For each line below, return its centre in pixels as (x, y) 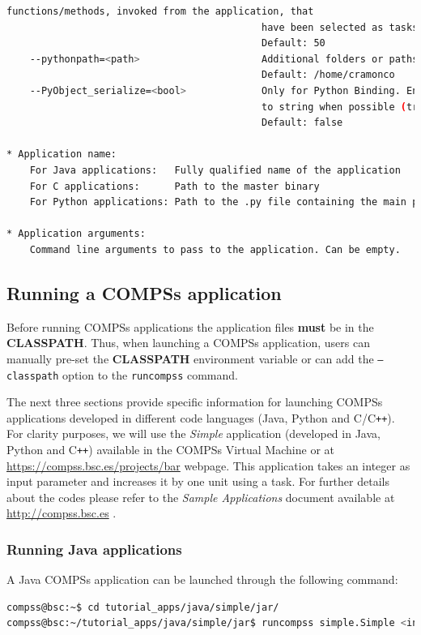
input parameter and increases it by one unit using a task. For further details (198, 481)
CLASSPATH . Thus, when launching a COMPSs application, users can (188, 343)
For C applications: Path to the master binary (174, 186)
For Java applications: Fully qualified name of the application (215, 170)
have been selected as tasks (340, 27)
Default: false (302, 123)
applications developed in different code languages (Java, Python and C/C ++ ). (201, 417)
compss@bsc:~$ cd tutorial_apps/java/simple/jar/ (143, 607)
